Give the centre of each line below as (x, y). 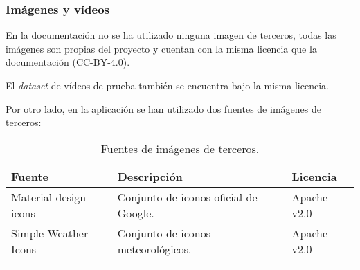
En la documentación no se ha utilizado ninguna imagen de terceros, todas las (171, 35)
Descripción (150, 176)
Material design (49, 197)
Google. (136, 213)
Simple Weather (50, 233)
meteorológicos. (154, 249)
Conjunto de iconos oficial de (187, 197)
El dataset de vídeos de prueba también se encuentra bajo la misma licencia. (167, 85)
